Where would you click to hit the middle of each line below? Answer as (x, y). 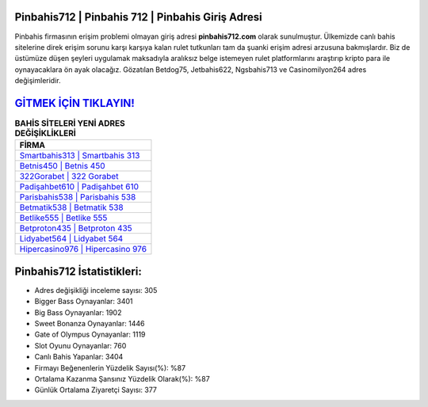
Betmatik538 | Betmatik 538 (71, 207)
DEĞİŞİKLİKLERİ (46, 133)
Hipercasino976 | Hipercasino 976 (83, 249)
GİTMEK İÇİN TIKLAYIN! (75, 103)
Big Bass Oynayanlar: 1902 (78, 312)
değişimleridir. (38, 81)
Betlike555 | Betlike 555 (63, 218)
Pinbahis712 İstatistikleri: (78, 271)
